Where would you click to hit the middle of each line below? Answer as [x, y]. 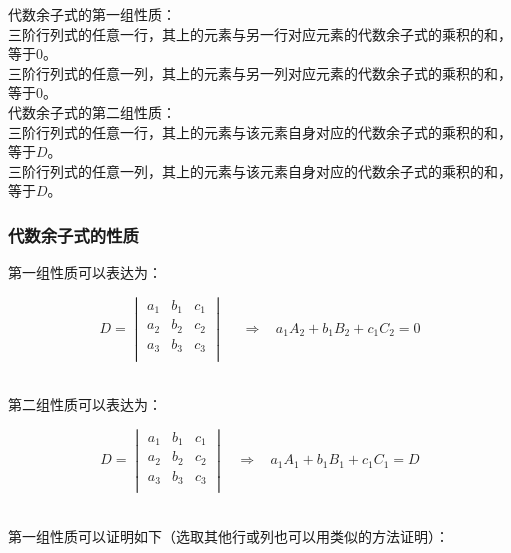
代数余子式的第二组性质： [92, 111]
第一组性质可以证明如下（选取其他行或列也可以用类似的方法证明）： [228, 535]
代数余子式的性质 [73, 234]
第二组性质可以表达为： [85, 404]
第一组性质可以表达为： [85, 272]
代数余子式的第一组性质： [92, 14]
